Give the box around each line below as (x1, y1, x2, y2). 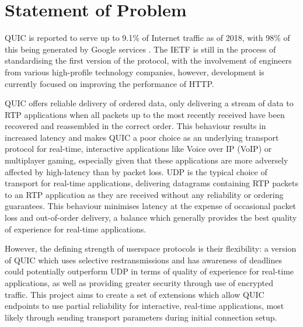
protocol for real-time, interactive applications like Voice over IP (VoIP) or (5, 142, 272, 155)
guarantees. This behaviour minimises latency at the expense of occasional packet (5, 200, 297, 212)
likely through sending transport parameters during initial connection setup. (5, 311, 277, 323)
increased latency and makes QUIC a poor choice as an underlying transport (5, 131, 279, 143)
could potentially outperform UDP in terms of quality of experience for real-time (5, 265, 294, 277)
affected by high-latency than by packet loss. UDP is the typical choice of (5, 165, 267, 178)
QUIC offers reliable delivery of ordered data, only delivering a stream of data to (5, 97, 294, 109)
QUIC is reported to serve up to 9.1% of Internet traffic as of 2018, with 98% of (5, 32, 290, 44)
